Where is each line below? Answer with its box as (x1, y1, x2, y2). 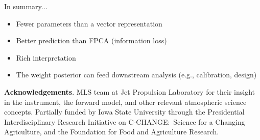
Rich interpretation (16, 52, 76, 63)
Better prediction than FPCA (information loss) (16, 35, 167, 46)
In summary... (4, 1, 48, 11)
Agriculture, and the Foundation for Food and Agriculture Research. (4, 126, 219, 137)
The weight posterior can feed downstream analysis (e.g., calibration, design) (16, 69, 257, 80)
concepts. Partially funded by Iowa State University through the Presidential (4, 106, 245, 117)
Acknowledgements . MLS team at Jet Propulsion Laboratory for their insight (4, 86, 255, 97)
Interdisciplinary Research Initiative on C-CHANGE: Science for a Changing (4, 116, 245, 127)
